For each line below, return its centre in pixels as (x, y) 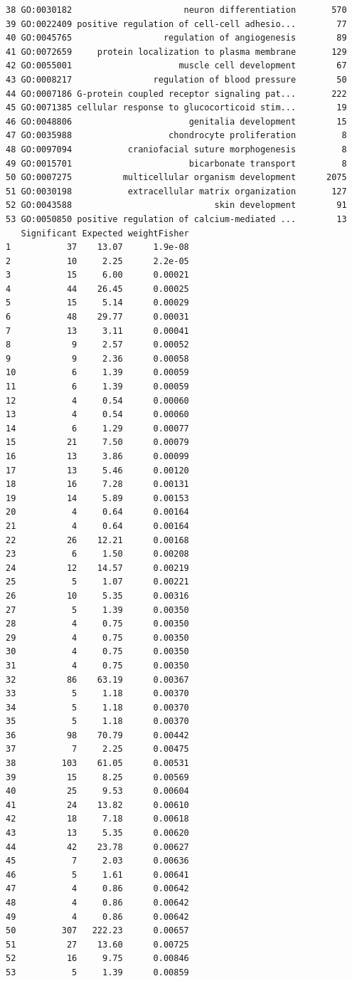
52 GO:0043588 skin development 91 (176, 205)
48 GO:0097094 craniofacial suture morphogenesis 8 (176, 149)
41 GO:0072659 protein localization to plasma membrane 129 (176, 52)
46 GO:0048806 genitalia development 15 (176, 121)
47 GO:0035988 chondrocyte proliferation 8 (176, 136)
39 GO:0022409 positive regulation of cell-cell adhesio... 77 (176, 24)
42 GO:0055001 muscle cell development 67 (176, 66)
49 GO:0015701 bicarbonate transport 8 (176, 163)
